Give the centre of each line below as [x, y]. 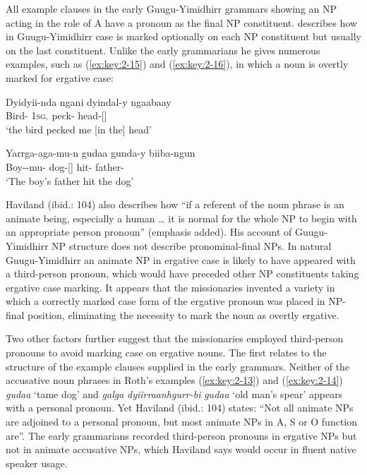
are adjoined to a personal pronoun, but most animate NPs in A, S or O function [182, 422]
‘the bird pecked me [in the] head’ [79, 129]
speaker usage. [37, 463]
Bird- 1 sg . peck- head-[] [56, 115]
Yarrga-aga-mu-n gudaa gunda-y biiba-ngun [101, 153]
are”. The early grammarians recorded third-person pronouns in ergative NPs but [181, 435]
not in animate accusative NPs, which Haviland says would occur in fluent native [181, 449]
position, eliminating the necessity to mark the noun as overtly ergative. [183, 314]
